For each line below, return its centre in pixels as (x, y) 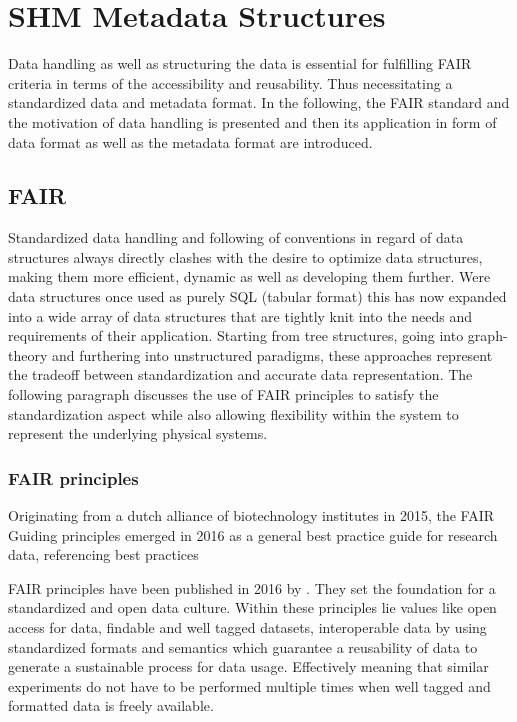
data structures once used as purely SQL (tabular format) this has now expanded (257, 296)
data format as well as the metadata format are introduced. (190, 141)
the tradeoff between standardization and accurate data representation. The (240, 374)
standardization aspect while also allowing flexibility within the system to (233, 413)
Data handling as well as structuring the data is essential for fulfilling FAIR (240, 63)
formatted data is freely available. (111, 705)
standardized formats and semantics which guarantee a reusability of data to (243, 646)
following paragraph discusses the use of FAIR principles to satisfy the (223, 394)
